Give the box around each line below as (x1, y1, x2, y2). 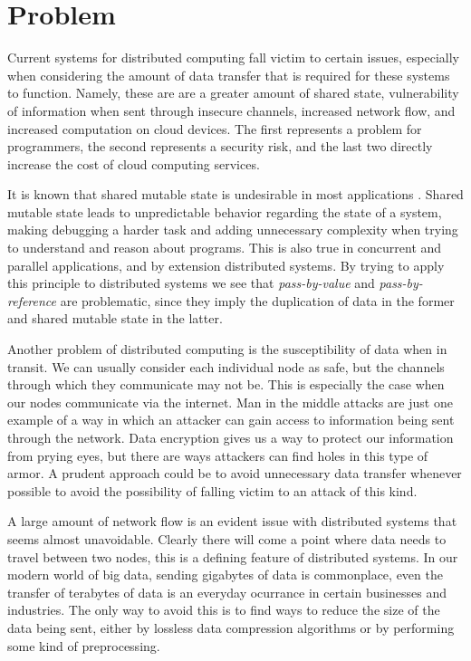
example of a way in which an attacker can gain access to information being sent (7, 410, 455, 429)
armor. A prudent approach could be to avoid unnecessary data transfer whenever (7, 464, 462, 483)
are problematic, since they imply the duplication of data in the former (60, 291, 455, 310)
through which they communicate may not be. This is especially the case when (7, 375, 445, 394)
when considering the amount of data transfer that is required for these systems (7, 65, 450, 84)
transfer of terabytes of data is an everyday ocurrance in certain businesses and (7, 582, 447, 601)
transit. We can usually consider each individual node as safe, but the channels (7, 357, 445, 376)
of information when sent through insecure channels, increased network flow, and (7, 101, 456, 120)
